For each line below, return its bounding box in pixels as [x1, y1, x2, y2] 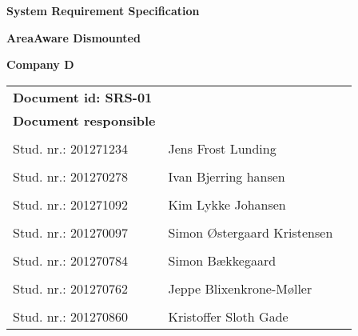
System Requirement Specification [6, 2, 200, 18]
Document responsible [13, 110, 156, 130]
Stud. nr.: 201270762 [13, 278, 129, 298]
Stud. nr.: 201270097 [13, 222, 129, 242]
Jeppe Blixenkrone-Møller [168, 278, 312, 298]
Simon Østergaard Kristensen [168, 222, 333, 242]
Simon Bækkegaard [168, 250, 276, 270]
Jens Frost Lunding [168, 138, 276, 158]
